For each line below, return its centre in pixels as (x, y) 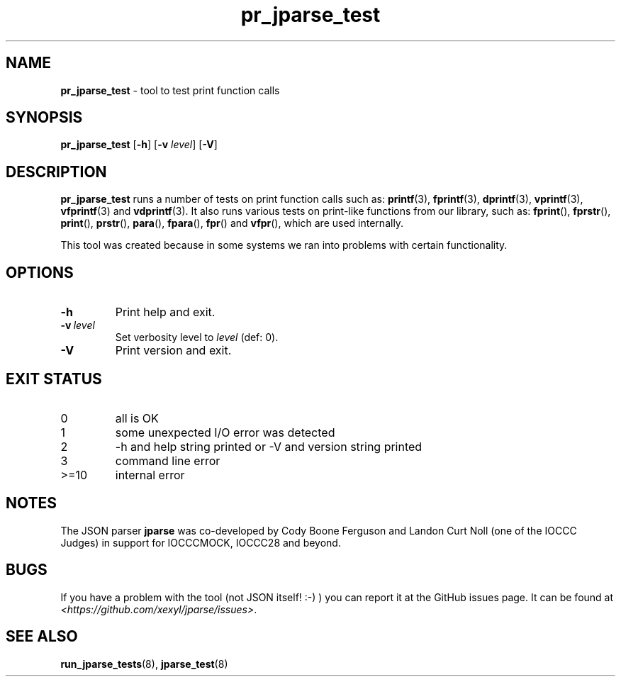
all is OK (137, 418)
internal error (150, 475)
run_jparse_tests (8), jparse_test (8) (144, 664)
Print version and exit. (173, 351)
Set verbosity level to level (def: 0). (197, 337)
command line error (168, 460)
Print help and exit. (165, 312)
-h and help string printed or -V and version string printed (269, 446)
